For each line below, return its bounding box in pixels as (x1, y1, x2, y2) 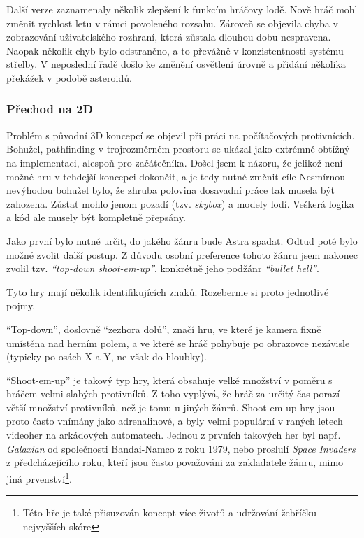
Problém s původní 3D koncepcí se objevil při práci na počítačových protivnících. (6, 127, 355, 142)
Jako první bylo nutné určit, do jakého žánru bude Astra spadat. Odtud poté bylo (6, 233, 358, 248)
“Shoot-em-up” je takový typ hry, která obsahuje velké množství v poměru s (6, 372, 333, 387)
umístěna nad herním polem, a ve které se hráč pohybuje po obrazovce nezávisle (6, 335, 350, 350)
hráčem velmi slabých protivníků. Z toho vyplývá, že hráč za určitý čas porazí (6, 386, 340, 401)
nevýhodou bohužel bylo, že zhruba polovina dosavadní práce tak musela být (6, 183, 335, 197)
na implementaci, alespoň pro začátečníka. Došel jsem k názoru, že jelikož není (6, 155, 343, 169)
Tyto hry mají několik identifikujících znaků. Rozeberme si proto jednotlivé (6, 284, 329, 299)
